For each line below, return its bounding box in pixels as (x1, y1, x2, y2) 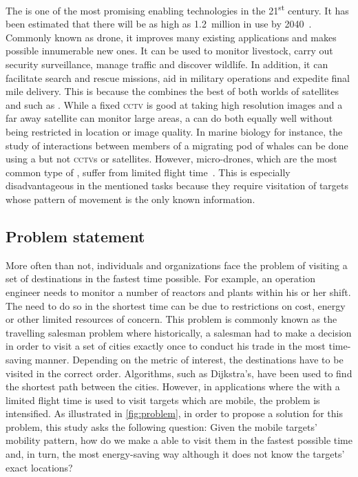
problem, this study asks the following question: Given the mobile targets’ (6, 419, 317, 434)
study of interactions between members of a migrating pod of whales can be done (6, 138, 348, 152)
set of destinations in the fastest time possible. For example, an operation (6, 271, 315, 286)
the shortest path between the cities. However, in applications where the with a (6, 379, 340, 394)
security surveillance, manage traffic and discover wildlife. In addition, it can (6, 57, 328, 72)
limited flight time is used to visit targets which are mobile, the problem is (6, 392, 320, 407)
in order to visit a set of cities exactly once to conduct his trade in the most (6, 339, 326, 353)
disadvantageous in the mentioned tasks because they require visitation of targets (6, 178, 349, 193)
